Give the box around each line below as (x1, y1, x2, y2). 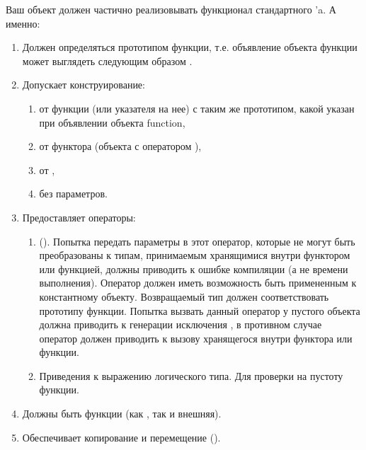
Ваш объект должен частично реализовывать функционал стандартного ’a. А (6, 2, 336, 16)
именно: (6, 16, 40, 30)
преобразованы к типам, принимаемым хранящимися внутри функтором (39, 248, 350, 262)
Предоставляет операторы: (22, 209, 136, 224)
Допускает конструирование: (22, 77, 145, 92)
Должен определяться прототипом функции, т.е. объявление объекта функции (22, 40, 358, 54)
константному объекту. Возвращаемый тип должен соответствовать (39, 289, 329, 304)
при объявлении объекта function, (39, 115, 185, 129)
